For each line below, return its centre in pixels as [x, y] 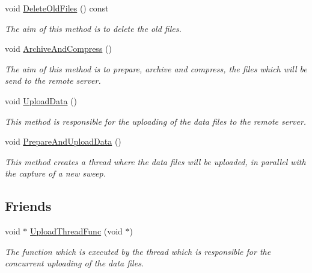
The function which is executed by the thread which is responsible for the [138, 251]
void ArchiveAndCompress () [58, 49]
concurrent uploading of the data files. [75, 263]
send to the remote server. [53, 80]
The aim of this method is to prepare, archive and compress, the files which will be [156, 68]
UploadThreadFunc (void [76, 231]
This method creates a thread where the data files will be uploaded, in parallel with [155, 161]
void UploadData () [41, 100]
